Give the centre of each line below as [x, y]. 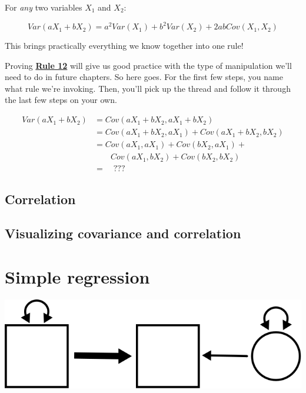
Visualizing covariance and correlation [123, 233]
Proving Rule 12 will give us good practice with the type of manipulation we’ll [148, 65]
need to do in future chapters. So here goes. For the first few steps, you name [144, 77]
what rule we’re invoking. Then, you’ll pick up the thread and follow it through [148, 88]
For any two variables [44, 7]
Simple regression [77, 276]
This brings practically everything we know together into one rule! [124, 46]
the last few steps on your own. [61, 100]
